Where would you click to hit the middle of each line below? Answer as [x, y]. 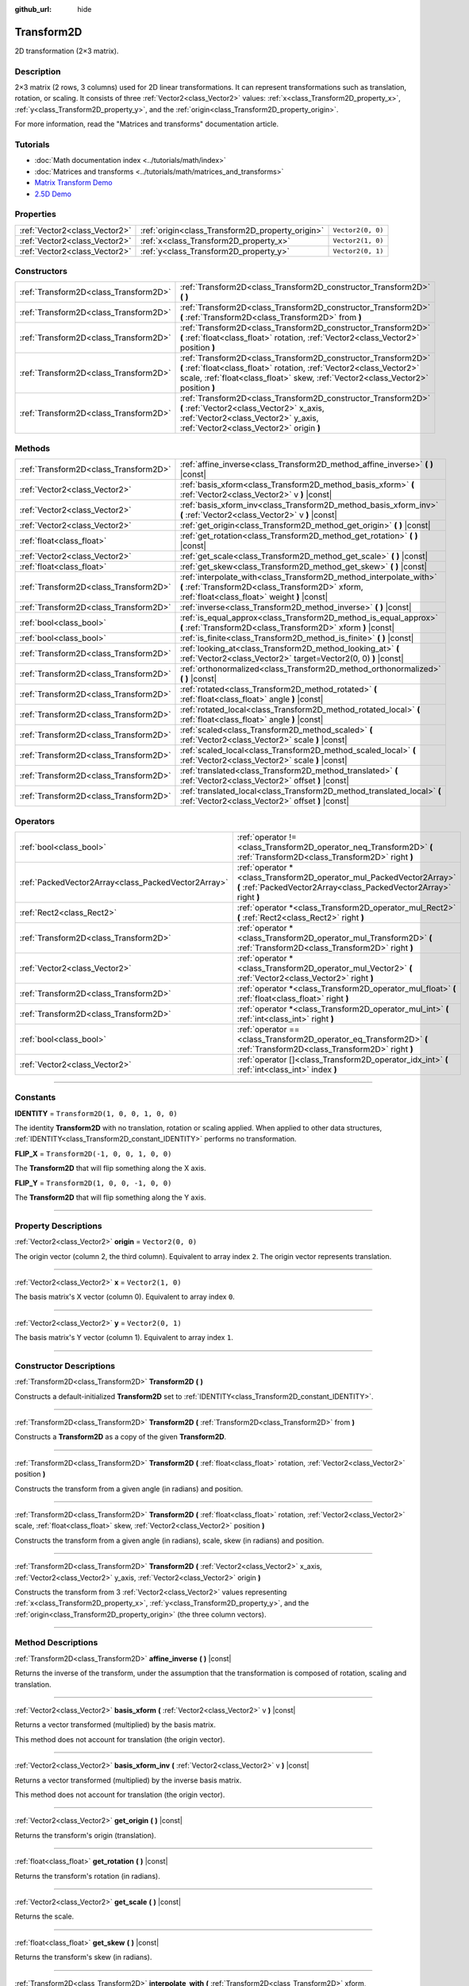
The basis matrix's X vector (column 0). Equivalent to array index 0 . [125, 1297]
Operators [35, 821]
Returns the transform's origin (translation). [85, 1835]
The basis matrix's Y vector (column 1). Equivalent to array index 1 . [124, 1338]
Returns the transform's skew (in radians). [83, 1957]
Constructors [41, 272]
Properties [36, 214]
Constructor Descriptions [65, 1366]
